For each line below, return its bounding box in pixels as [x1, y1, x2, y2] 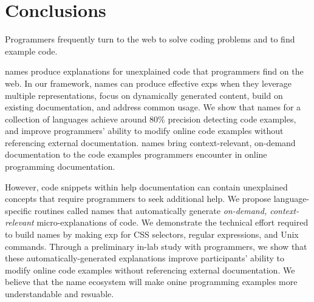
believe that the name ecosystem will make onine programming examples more [5, 275, 298, 288]
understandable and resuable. [5, 287, 114, 300]
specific [5, 204, 32, 216]
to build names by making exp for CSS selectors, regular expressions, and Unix [5, 228, 299, 241]
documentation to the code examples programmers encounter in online [5, 148, 267, 161]
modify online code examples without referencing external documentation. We [5, 263, 295, 276]
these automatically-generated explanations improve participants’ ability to [5, 252, 285, 264]
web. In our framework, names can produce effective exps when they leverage [5, 76, 292, 89]
